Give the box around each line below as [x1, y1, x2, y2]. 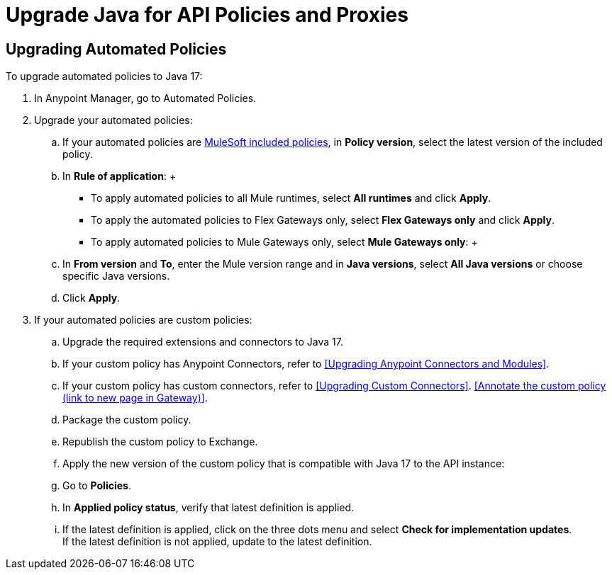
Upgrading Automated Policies [6, 40, 227, 58]
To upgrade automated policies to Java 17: [6, 70, 203, 83]
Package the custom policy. [62, 414, 191, 426]
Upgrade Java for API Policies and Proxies [6, 3, 408, 27]
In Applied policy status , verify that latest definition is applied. [62, 501, 355, 514]
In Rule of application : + [62, 170, 177, 183]
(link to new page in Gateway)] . [62, 392, 208, 404]
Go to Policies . [62, 479, 131, 492]
